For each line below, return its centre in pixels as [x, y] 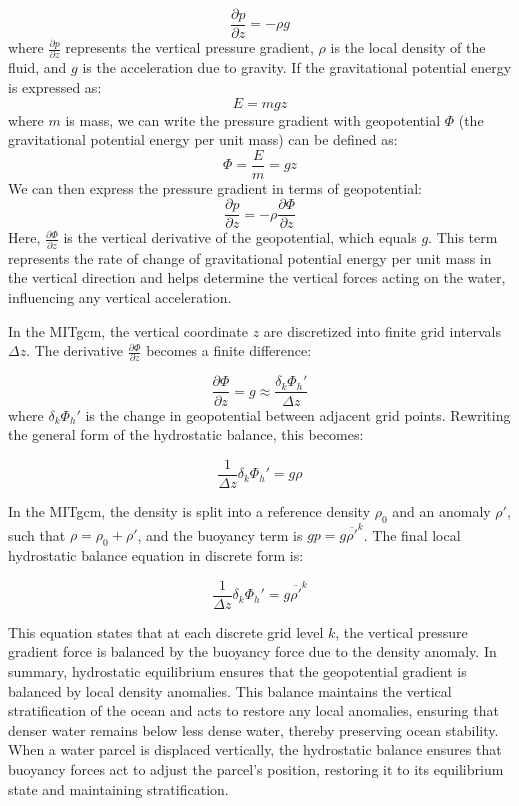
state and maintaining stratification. [118, 788]
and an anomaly [441, 510]
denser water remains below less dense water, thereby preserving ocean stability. [253, 729]
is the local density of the [408, 47]
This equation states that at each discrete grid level [166, 631]
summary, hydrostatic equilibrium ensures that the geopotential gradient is [237, 670]
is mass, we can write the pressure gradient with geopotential [253, 119]
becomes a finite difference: [229, 350]
